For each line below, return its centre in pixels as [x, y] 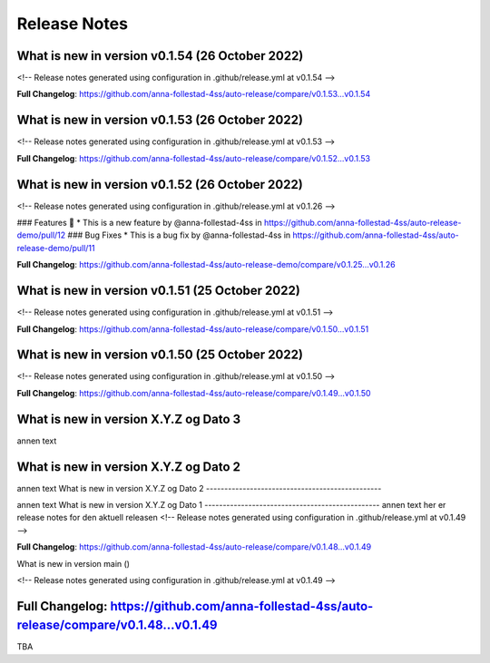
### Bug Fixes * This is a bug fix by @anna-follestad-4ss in [179, 235]
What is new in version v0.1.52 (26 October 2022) [160, 185]
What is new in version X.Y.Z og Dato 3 [129, 419]
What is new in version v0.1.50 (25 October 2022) [160, 355]
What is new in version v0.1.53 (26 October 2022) [160, 120]
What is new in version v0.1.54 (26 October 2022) [160, 56]
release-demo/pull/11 [56, 248]
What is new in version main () [73, 563]
